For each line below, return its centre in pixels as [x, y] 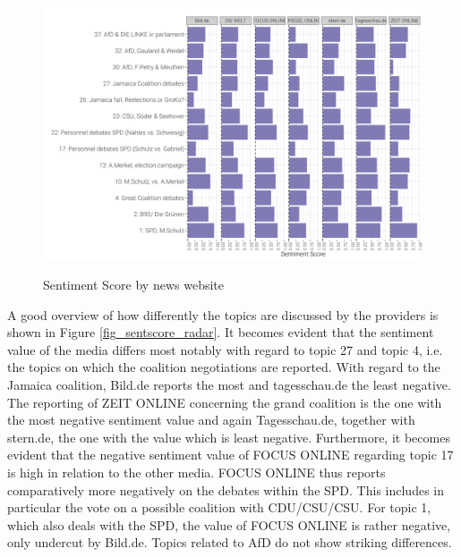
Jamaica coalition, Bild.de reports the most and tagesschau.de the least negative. [229, 384]
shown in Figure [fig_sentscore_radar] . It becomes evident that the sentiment [221, 332]
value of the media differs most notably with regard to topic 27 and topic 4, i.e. [225, 349]
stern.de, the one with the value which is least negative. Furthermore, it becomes [229, 437]
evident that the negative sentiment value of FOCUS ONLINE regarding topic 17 [230, 455]
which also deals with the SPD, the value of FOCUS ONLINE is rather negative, [229, 524]
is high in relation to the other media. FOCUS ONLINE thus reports [196, 472]
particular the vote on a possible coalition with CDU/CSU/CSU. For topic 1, [219, 507]
